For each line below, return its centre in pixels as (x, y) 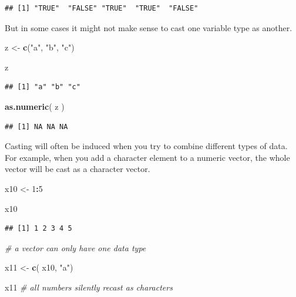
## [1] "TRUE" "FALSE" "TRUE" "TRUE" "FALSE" (102, 8)
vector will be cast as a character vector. (78, 169)
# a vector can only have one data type (75, 247)
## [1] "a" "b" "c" (43, 87)
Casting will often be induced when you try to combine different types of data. (146, 146)
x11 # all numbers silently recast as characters (89, 287)
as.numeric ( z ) (35, 106)
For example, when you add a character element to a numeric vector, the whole (147, 157)
